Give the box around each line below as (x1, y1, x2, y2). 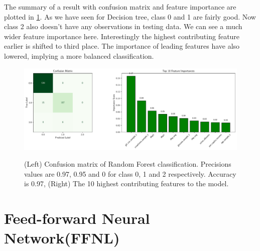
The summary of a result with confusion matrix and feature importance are (4, 2, 236, 12)
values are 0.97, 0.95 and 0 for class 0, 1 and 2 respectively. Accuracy (24, 168, 236, 179)
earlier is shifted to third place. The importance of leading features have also (4, 41, 240, 51)
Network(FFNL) (4, 227, 120, 248)
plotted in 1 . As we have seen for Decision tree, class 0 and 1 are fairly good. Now (4, 11, 256, 22)
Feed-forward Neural (4, 208, 150, 228)
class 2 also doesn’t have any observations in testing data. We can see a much (4, 21, 242, 32)
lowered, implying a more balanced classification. (4, 50, 154, 61)
